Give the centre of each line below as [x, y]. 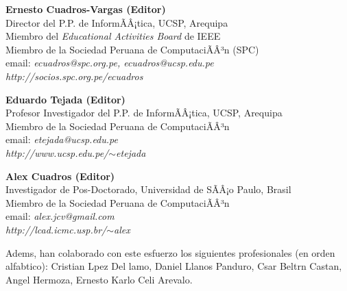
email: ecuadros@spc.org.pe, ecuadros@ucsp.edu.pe [110, 63]
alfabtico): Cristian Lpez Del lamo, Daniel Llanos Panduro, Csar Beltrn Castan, [174, 266]
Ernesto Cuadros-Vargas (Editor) [86, 9]
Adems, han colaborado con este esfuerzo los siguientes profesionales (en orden [170, 252]
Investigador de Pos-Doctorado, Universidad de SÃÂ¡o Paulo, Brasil [148, 189]
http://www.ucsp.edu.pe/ [57, 152]
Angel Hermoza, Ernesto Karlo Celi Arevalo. [99, 279]
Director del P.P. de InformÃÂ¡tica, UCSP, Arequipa [117, 22]
